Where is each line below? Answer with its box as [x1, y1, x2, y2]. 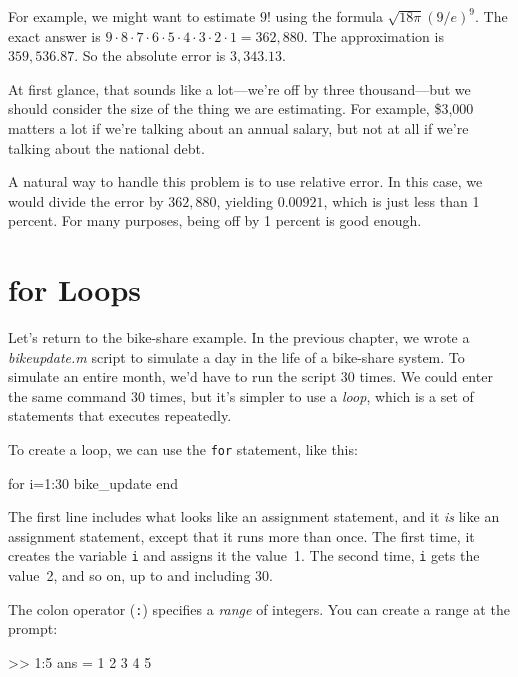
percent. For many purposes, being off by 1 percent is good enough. [8, 210, 422, 231]
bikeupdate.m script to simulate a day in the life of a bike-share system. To [8, 346, 465, 367]
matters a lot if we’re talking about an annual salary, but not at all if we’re [8, 117, 469, 138]
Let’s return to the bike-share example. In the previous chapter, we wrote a [8, 327, 470, 348]
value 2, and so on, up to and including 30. [8, 565, 273, 586]
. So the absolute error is [74, 45, 226, 66]
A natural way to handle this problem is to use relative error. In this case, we [8, 171, 483, 192]
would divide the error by [8, 190, 164, 211]
